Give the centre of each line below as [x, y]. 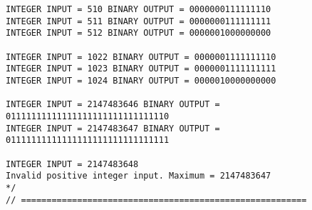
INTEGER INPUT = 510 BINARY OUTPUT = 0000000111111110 [139, 9]
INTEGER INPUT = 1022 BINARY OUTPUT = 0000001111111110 [141, 57]
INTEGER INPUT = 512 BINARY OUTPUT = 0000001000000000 [139, 33]
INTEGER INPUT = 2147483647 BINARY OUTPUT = [113, 128]
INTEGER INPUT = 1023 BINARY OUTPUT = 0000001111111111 [141, 69]
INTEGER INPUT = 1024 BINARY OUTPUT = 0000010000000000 [141, 80]
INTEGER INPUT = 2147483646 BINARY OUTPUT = [113, 105]
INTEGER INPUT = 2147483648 [72, 164]
